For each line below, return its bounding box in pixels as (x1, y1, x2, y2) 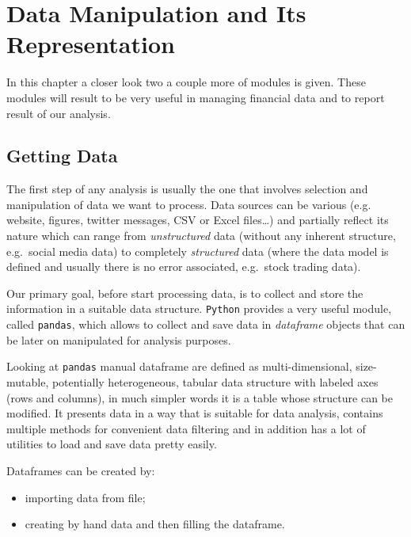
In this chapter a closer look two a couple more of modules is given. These (6, 74, 366, 90)
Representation (6, 28, 175, 60)
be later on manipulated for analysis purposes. (6, 331, 231, 348)
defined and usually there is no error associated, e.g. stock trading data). (6, 258, 361, 275)
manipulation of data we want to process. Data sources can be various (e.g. (6, 196, 371, 212)
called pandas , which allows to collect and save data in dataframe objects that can (6, 316, 405, 333)
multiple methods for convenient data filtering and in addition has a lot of (6, 420, 366, 436)
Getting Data (6, 143, 118, 168)
